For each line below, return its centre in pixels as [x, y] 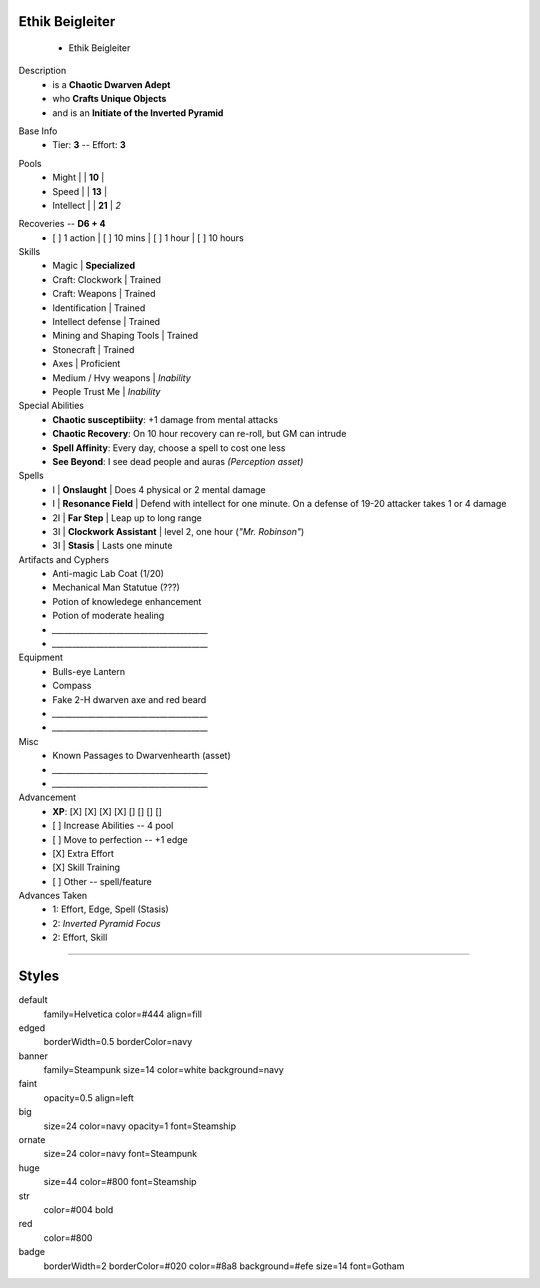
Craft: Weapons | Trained [104, 294]
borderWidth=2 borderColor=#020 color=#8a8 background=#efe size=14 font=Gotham [224, 1266]
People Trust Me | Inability [106, 391]
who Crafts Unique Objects [109, 99]
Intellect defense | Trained [106, 322]
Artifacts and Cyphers [64, 559]
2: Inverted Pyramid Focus [106, 923]
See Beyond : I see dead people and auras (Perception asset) [178, 461]
